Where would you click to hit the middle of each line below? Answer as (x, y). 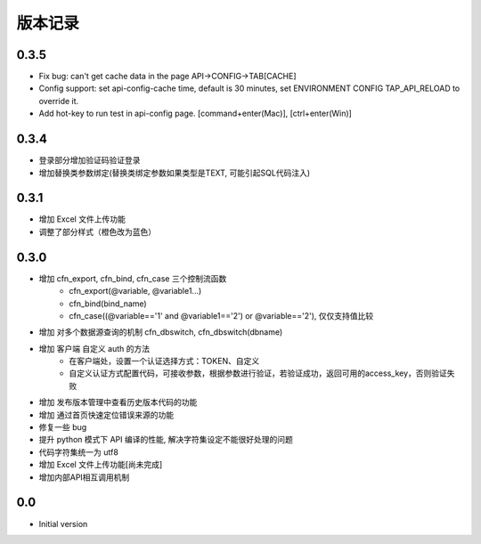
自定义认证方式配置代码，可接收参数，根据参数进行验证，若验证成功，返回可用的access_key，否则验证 (258, 373)
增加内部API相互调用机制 (84, 477)
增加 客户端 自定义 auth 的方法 (94, 348)
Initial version (63, 524)
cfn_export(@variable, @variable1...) (135, 291)
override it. (59, 101)
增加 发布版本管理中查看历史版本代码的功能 (118, 402)
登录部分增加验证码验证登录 (90, 160)
